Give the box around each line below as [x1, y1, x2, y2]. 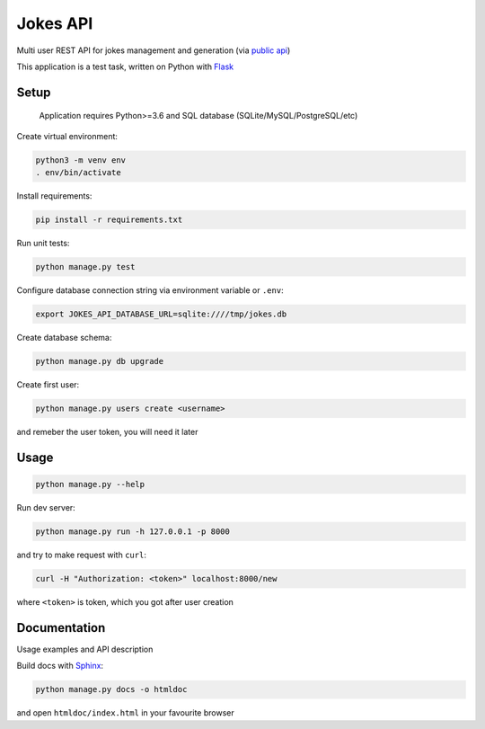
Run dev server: [16, 502, 75, 512]
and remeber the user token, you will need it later [16, 426, 198, 437]
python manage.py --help [35, 479, 145, 489]
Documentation [16, 620, 106, 636]
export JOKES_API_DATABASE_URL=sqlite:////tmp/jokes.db [35, 309, 287, 319]
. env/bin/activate [35, 167, 121, 178]
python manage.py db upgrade [35, 356, 164, 366]
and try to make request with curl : [16, 549, 147, 560]
